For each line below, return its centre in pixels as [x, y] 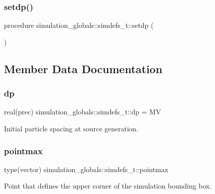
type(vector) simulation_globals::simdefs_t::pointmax [86, 169]
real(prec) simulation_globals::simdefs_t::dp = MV [83, 112]
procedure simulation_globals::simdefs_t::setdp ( [79, 25]
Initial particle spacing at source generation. [71, 128]
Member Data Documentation [83, 68]
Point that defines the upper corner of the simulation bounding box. [108, 186]
